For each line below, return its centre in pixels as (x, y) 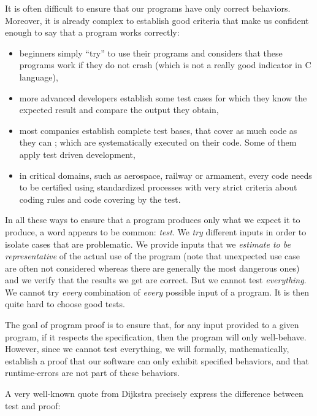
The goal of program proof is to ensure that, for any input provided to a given (152, 325)
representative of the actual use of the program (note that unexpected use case (153, 256)
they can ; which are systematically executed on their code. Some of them (158, 142)
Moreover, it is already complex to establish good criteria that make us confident (157, 20)
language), (39, 77)
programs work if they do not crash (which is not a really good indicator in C (165, 65)
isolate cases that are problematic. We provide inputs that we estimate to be (148, 244)
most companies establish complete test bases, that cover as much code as (158, 130)
